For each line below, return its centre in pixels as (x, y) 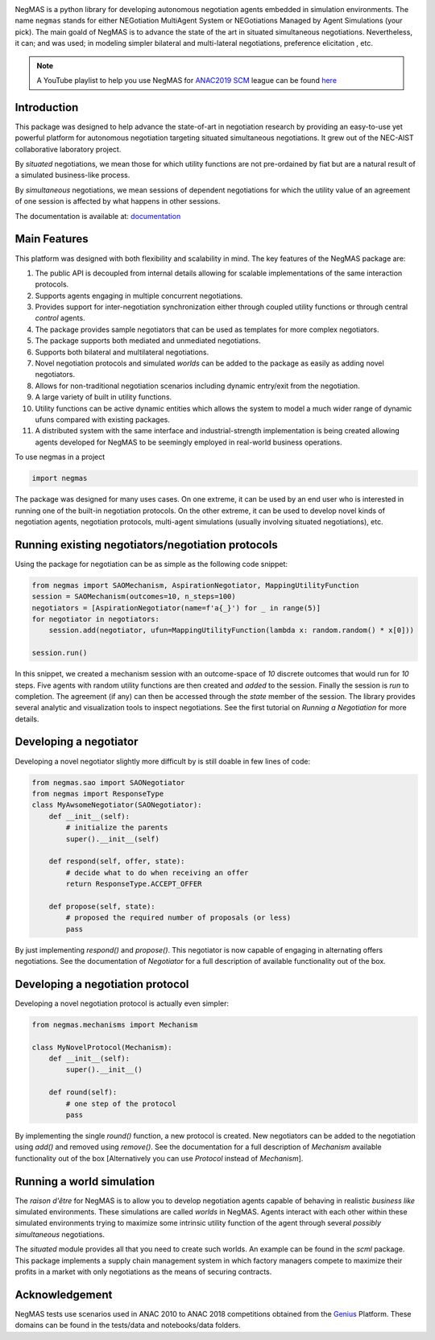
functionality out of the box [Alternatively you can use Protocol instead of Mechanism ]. (159, 1158)
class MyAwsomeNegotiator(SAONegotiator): (117, 805)
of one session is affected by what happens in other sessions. (118, 201)
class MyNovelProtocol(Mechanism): (102, 1047)
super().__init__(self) (113, 839)
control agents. (60, 318)
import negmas (60, 478)
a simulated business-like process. (72, 175)
